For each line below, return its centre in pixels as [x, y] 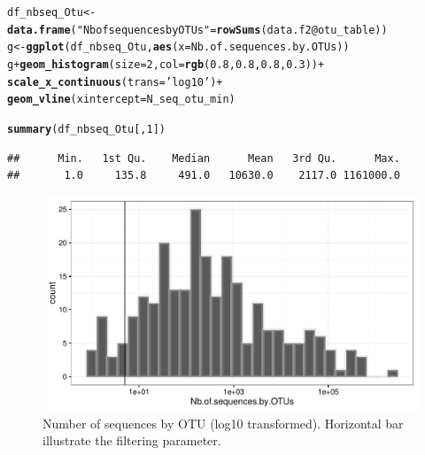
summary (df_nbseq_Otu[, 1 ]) [87, 129]
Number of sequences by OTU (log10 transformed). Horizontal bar [223, 423]
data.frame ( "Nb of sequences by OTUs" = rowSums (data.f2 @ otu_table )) [197, 30]
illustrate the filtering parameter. [132, 440]
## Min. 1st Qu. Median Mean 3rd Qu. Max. [204, 158]
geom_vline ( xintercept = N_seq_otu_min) [121, 100]
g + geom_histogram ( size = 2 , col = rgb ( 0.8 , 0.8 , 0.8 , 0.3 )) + [166, 64]
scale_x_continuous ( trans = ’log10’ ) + [115, 82]
